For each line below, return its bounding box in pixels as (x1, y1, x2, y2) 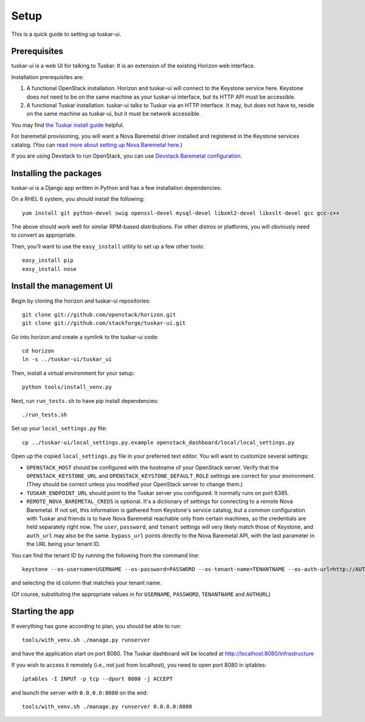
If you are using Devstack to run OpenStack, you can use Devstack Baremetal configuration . (11, 152, 243, 159)
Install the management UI (11, 281, 113, 292)
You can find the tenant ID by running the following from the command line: (11, 552, 200, 559)
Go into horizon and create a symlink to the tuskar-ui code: (11, 333, 159, 340)
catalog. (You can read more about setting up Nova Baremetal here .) (11, 141, 182, 149)
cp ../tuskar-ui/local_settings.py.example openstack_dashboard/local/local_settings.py (22, 439, 295, 446)
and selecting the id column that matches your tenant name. (11, 579, 162, 587)
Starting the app (11, 606, 74, 617)
